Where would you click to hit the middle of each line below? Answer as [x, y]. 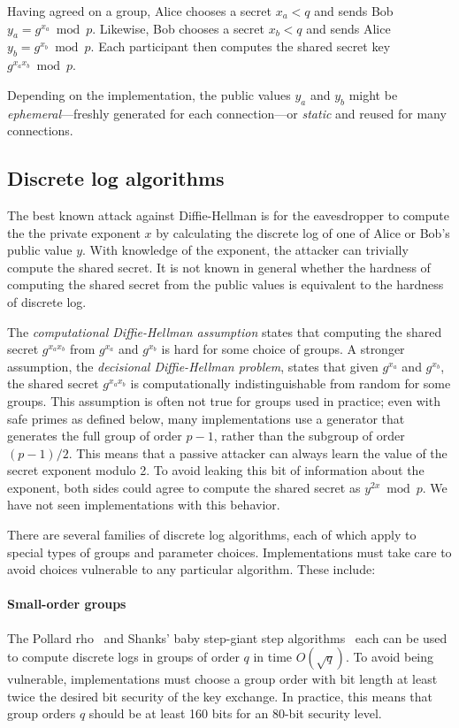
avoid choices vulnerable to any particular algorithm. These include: [191, 569]
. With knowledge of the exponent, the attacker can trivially [245, 250]
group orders [42, 713]
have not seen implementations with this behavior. [144, 505]
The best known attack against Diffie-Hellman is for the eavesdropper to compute [228, 215]
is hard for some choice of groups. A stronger [283, 349]
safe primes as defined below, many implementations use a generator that [206, 418]
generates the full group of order [95, 436]
